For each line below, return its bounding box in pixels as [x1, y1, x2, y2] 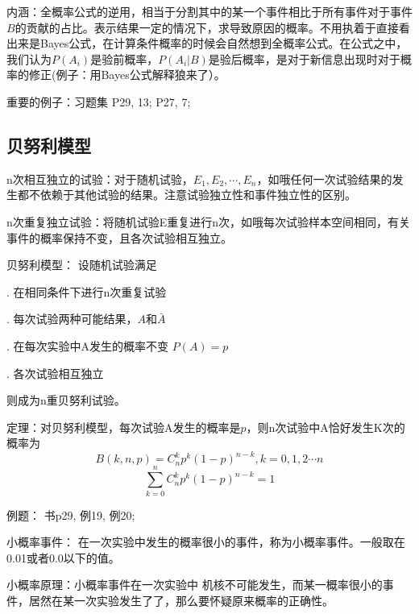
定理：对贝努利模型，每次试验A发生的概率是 [6, 418, 241, 435]
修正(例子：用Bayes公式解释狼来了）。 [28, 66, 226, 83]
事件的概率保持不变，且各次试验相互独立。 [6, 229, 232, 246]
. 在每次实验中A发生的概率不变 [6, 337, 169, 354]
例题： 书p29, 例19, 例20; [6, 506, 135, 523]
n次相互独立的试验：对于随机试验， [6, 170, 193, 187]
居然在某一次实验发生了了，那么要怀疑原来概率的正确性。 [28, 591, 334, 608]
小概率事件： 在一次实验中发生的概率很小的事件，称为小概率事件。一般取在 [6, 533, 405, 550]
